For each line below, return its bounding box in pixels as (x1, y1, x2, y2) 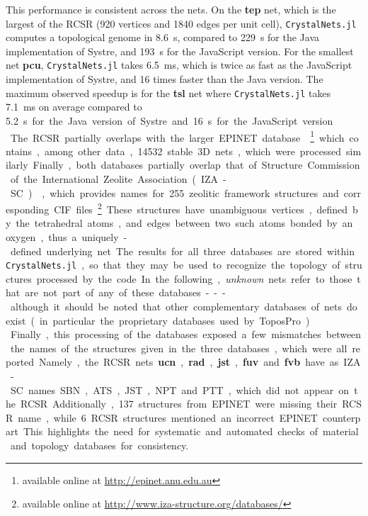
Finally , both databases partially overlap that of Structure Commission (33, 157, 360, 172)
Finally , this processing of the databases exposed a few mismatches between (10, 327, 362, 342)
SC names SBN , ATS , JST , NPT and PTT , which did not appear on (10, 382, 350, 397)
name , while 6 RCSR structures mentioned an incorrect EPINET (18, 410, 318, 425)
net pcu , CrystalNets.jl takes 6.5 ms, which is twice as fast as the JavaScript (6, 57, 352, 72)
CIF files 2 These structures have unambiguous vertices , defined (54, 200, 348, 216)
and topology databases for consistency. (10, 437, 189, 452)
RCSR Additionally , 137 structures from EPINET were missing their (20, 396, 338, 411)
